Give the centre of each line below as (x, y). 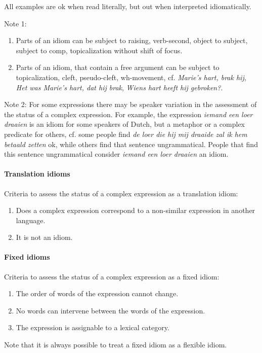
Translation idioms (37, 174)
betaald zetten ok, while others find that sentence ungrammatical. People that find (131, 144)
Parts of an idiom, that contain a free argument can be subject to (118, 67)
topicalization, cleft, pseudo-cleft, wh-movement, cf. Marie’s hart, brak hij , (131, 77)
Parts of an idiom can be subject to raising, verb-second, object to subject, (132, 40)
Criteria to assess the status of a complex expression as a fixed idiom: (112, 276)
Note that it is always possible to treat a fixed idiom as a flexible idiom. (116, 345)
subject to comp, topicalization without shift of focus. (99, 50)
